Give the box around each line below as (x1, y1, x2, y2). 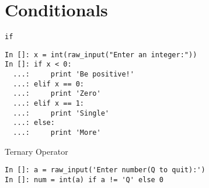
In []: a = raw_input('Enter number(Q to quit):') (5, 166, 205, 175)
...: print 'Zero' (13, 89, 101, 98)
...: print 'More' (13, 128, 101, 137)
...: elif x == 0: (13, 79, 85, 88)
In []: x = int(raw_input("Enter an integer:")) (5, 50, 197, 59)
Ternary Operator (5, 145, 68, 157)
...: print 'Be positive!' (13, 70, 134, 79)
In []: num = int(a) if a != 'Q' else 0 (5, 175, 164, 184)
